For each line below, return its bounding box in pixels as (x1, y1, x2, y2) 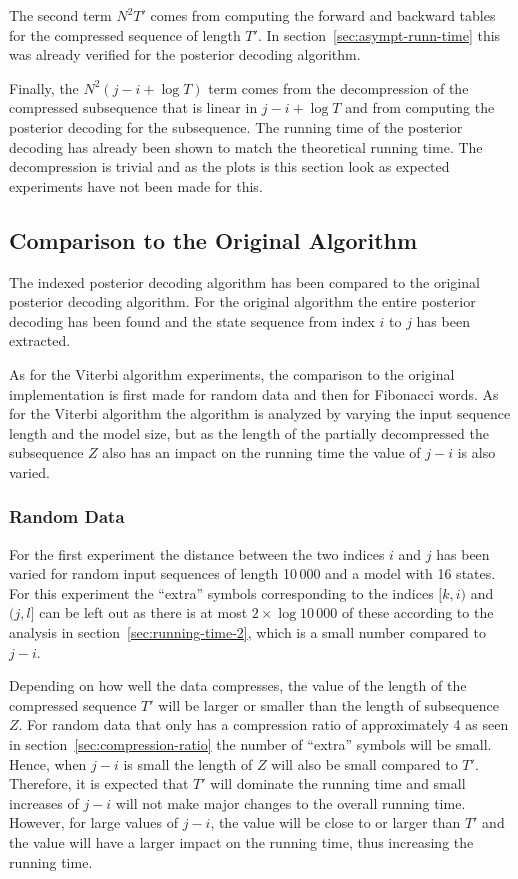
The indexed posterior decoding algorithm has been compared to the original (9, 271, 480, 292)
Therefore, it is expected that (9, 773, 189, 794)
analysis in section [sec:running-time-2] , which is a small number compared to (9, 622, 486, 643)
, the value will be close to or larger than (210, 812, 461, 833)
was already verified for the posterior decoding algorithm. (9, 44, 361, 65)
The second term (9, 5, 112, 25)
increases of (9, 792, 79, 813)
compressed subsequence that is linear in (9, 97, 258, 118)
